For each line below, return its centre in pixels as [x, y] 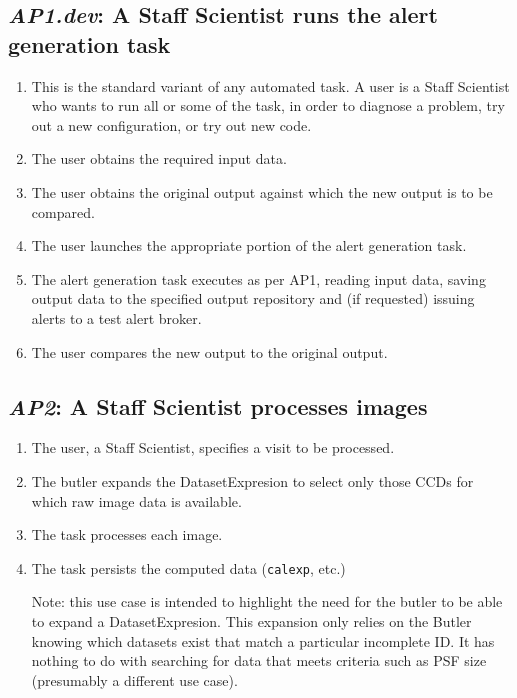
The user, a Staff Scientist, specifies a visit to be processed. [213, 447]
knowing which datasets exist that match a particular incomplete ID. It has [263, 640]
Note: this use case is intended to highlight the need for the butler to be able [267, 601]
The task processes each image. [127, 534]
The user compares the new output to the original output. [209, 351]
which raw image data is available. [136, 500]
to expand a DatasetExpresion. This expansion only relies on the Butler [251, 620]
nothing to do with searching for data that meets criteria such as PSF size [259, 660]
